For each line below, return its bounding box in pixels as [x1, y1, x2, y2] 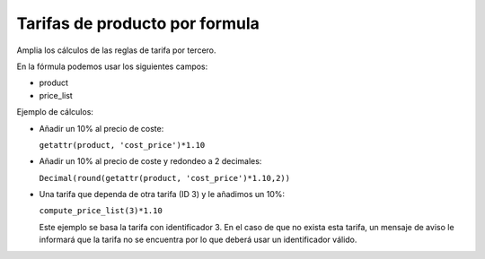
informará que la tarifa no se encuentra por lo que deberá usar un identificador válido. [39, 234, 357, 246]
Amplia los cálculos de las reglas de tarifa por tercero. [16, 45, 216, 56]
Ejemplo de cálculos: [16, 107, 94, 117]
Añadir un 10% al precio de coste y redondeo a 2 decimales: [39, 156, 262, 167]
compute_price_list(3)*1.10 [39, 206, 163, 216]
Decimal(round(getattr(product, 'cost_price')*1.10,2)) [39, 173, 291, 183]
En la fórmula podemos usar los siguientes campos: [16, 61, 208, 72]
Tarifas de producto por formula [16, 13, 260, 33]
